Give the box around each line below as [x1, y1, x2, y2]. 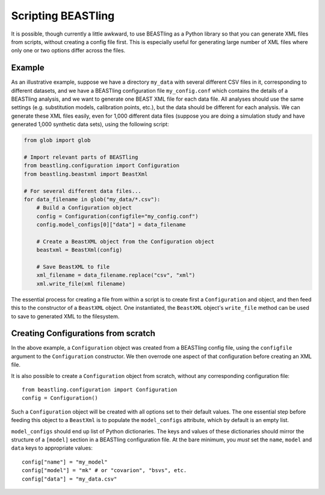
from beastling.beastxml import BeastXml [23, 171, 148, 177]
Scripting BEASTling [11, 9, 115, 22]
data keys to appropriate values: [11, 444, 93, 452]
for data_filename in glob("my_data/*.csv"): [23, 196, 161, 203]
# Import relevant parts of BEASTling [23, 154, 138, 160]
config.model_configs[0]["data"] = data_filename [36, 221, 186, 229]
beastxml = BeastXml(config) [36, 247, 123, 253]
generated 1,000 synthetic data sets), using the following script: [11, 121, 169, 128]
